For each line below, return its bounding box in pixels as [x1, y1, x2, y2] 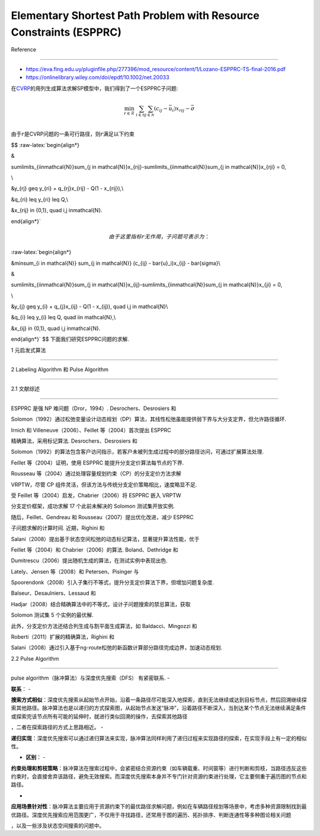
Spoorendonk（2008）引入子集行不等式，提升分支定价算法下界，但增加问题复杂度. [11, 579, 215, 586]
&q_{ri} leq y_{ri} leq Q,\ [11, 196, 68, 203]
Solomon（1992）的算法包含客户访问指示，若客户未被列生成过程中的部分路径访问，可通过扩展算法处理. [11, 448, 264, 456]
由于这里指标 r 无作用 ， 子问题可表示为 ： [108, 233, 210, 240]
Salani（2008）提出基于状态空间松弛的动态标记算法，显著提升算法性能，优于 [11, 535, 200, 542]
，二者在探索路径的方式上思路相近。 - [11, 723, 104, 731]
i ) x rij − [172, 105, 190, 113]
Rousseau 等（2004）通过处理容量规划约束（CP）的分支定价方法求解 [11, 470, 182, 477]
